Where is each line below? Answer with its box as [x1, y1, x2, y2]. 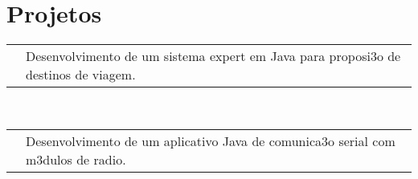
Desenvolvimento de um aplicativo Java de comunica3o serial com [26, 131, 395, 150]
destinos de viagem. [26, 65, 136, 84]
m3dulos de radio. [26, 149, 126, 169]
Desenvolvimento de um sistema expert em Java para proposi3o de [26, 47, 401, 66]
